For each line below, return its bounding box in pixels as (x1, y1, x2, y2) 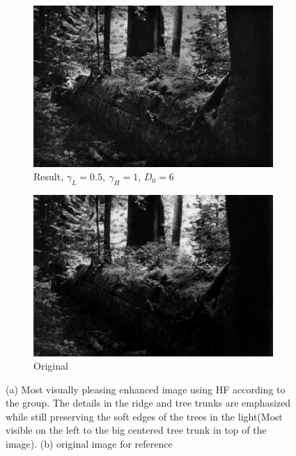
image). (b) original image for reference (6, 437, 173, 451)
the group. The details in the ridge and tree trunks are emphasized (6, 395, 291, 410)
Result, (33, 169, 64, 184)
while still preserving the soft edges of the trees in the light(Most (6, 409, 283, 423)
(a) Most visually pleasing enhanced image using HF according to (6, 382, 286, 396)
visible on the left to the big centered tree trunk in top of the (6, 423, 267, 437)
